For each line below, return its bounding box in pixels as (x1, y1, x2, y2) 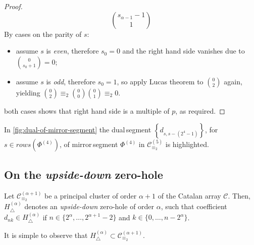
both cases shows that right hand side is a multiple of (4, 105, 170, 116)
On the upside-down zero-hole (4, 166, 163, 182)
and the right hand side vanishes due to (122, 45, 245, 56)
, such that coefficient (161, 201, 227, 212)
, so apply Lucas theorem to (117, 76, 204, 86)
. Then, (228, 190, 250, 201)
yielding (16, 87, 40, 97)
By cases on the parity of (4, 28, 82, 39)
